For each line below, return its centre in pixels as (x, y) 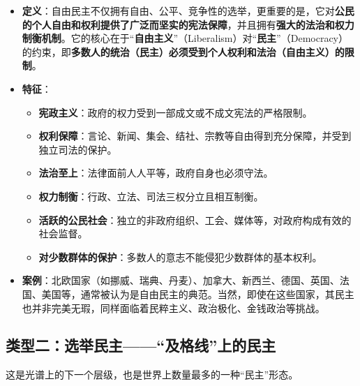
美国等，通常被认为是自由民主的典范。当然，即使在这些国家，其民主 (198, 294)
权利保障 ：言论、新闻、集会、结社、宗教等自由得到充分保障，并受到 (195, 136)
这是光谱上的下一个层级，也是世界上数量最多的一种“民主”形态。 (152, 374)
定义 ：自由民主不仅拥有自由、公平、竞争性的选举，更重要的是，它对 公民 (188, 10)
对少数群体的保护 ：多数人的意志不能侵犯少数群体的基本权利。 (180, 257)
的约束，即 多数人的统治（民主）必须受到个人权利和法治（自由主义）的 (183, 51)
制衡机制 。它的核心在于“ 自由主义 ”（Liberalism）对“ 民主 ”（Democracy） (185, 38)
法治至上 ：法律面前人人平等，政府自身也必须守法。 (156, 173)
